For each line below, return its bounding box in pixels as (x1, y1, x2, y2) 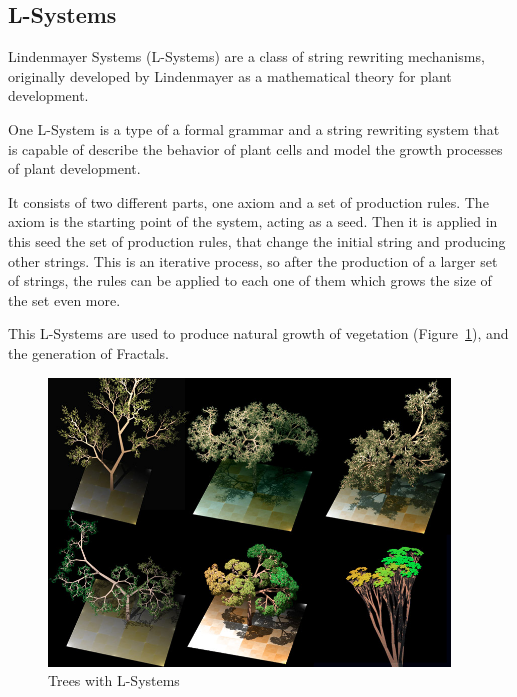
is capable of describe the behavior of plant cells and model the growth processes (8, 138, 503, 159)
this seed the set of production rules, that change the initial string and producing (8, 230, 506, 251)
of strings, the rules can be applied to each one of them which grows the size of (8, 270, 492, 291)
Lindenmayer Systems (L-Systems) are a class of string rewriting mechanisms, (8, 46, 485, 67)
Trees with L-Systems (48, 670, 180, 691)
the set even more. (8, 289, 121, 310)
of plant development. (8, 158, 141, 179)
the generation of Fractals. (8, 342, 169, 363)
